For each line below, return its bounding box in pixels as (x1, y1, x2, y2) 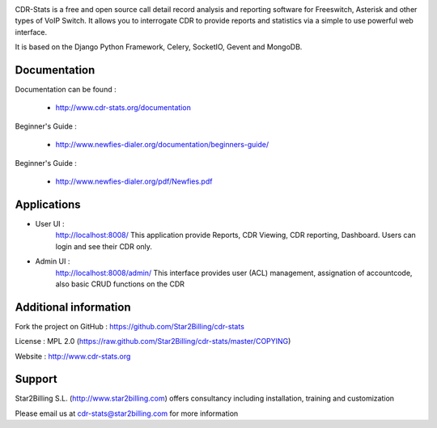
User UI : (35, 218, 65, 228)
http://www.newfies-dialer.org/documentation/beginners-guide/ (55, 140, 269, 150)
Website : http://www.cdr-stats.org (15, 351, 131, 361)
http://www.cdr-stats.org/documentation (55, 103, 192, 112)
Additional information (15, 300, 131, 314)
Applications (15, 197, 81, 211)
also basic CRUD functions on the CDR (55, 279, 185, 289)
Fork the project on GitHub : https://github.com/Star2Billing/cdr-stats (15, 321, 244, 331)
